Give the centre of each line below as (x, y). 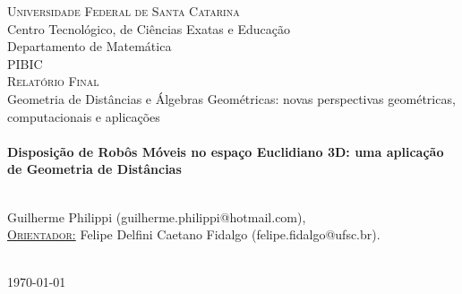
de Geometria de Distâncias (94, 169)
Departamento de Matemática (90, 46)
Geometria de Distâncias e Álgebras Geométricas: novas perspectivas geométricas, (231, 98)
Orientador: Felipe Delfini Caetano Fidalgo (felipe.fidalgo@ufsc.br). (194, 234)
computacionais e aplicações (84, 116)
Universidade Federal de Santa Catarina (124, 11)
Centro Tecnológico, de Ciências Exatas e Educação (149, 28)
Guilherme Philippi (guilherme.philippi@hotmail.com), (157, 216)
